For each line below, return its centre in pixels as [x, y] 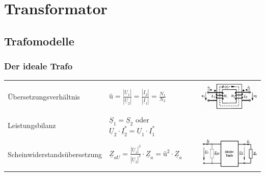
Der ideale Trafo [38, 66]
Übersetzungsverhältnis [44, 96]
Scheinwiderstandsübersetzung [55, 154]
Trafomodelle [39, 41]
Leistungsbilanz [32, 125]
